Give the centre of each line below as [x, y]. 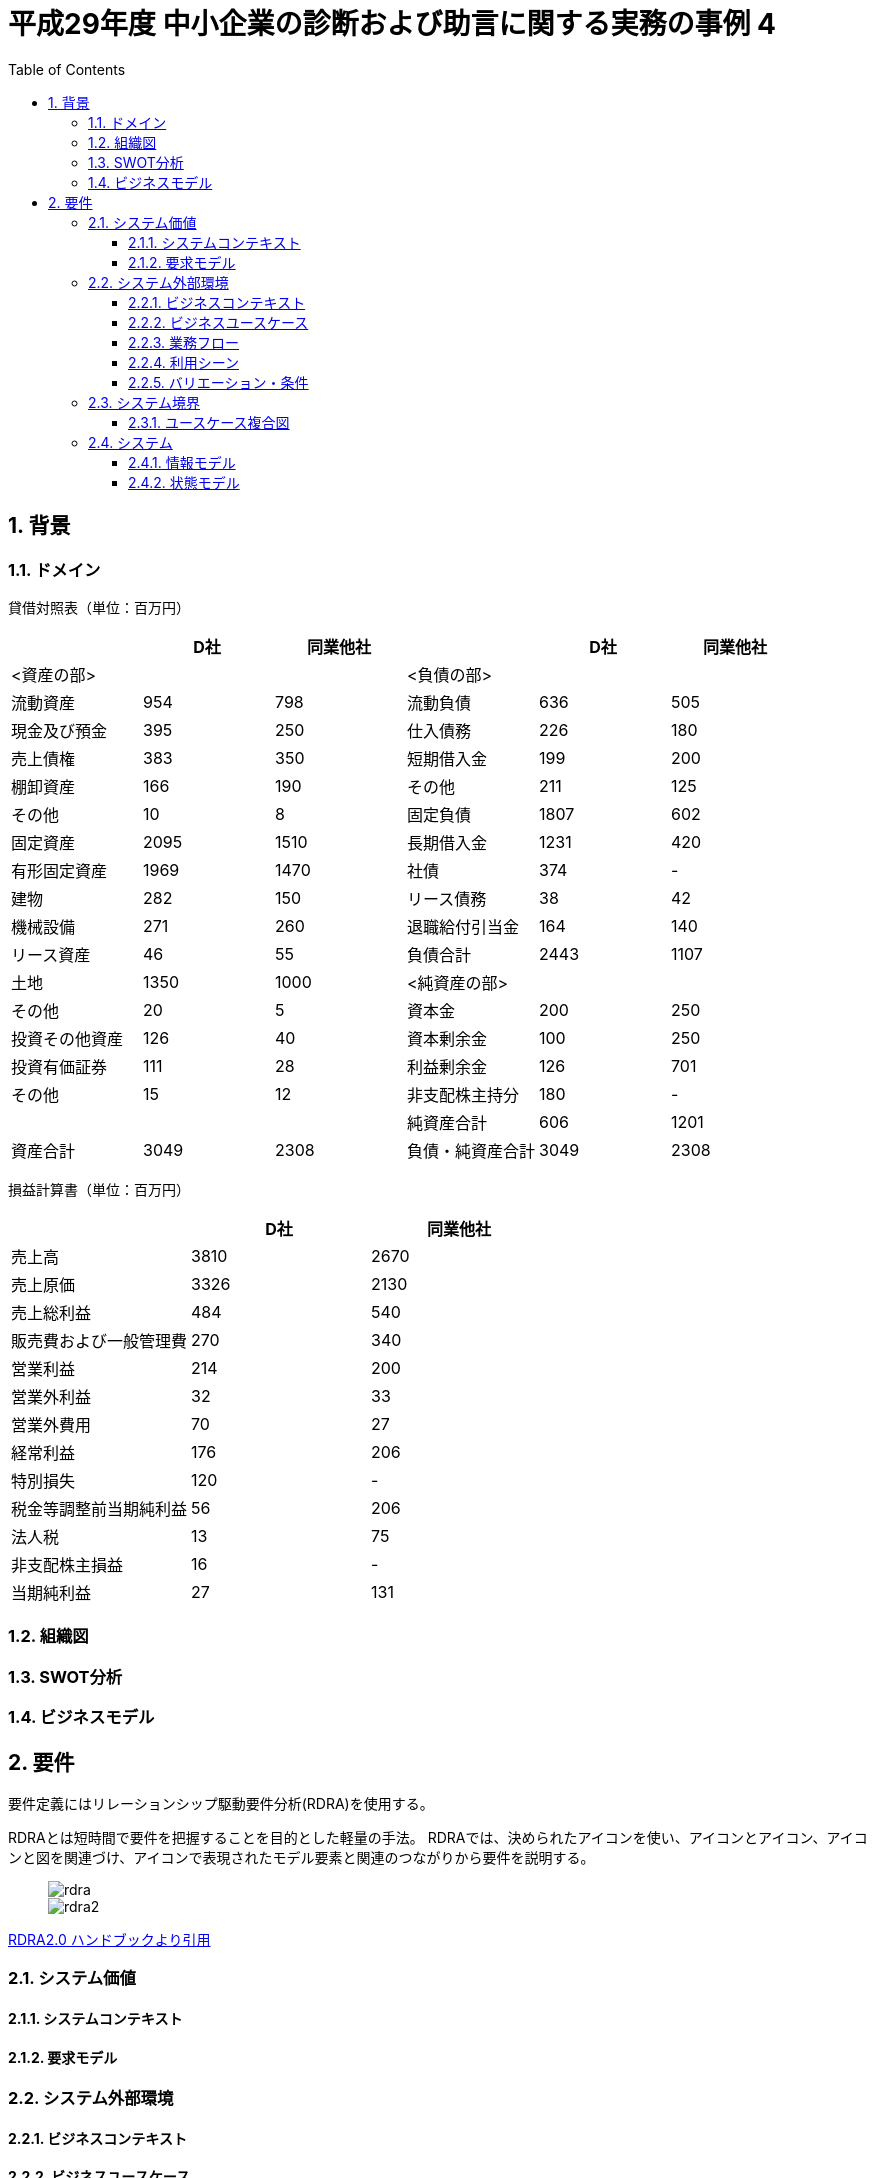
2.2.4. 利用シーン [183, 362]
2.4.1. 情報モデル [182, 462]
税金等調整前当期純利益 [99, 1508]
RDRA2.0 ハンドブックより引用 [109, 1939]
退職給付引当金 [463, 926]
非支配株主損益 [67, 1564]
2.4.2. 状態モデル [184, 482]
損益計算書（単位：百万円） [99, 1189]
